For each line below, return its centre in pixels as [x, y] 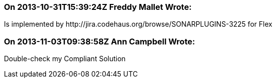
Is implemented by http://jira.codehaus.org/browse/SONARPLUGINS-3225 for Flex [138, 24]
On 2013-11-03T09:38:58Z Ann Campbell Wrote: [100, 41]
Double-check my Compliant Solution [65, 59]
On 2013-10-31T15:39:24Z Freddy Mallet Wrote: [98, 7]
